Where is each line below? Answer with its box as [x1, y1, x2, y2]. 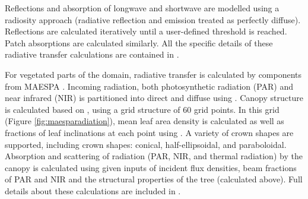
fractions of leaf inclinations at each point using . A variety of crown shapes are [5, 126, 294, 138]
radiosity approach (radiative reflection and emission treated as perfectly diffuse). [5, 13, 301, 26]
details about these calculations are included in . [5, 184, 181, 197]
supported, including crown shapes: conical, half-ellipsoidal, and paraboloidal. [5, 138, 287, 150]
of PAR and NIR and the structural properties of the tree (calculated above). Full [5, 173, 303, 185]
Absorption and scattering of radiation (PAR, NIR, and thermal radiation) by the [5, 150, 303, 162]
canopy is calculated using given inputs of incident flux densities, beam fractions [5, 161, 297, 173]
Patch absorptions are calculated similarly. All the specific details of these [5, 36, 273, 49]
